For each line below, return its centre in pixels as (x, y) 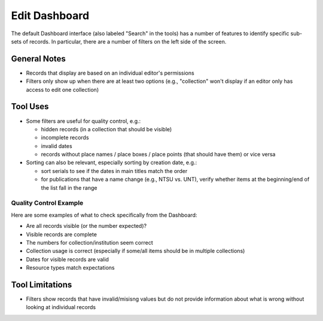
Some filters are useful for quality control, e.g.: (83, 121)
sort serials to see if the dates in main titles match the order (114, 171)
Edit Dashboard (50, 16)
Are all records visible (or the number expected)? (86, 226)
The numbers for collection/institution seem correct (89, 242)
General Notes (38, 59)
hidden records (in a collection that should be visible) (106, 129)
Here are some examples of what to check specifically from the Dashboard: (104, 215)
